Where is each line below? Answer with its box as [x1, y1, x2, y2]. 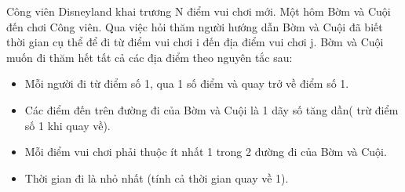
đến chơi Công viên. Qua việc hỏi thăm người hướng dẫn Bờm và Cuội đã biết [6, 18, 383, 34]
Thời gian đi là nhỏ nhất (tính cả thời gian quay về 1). [24, 169, 289, 186]
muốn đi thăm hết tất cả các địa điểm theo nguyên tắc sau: [6, 49, 293, 65]
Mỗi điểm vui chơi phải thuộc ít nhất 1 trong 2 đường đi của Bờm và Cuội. [24, 143, 387, 160]
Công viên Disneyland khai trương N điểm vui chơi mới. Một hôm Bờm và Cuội [6, 3, 391, 19]
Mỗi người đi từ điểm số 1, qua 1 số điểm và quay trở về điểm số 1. [24, 75, 349, 92]
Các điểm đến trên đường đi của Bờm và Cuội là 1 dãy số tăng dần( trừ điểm [24, 101, 399, 118]
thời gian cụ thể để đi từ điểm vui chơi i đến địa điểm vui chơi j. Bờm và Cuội [6, 34, 384, 50]
